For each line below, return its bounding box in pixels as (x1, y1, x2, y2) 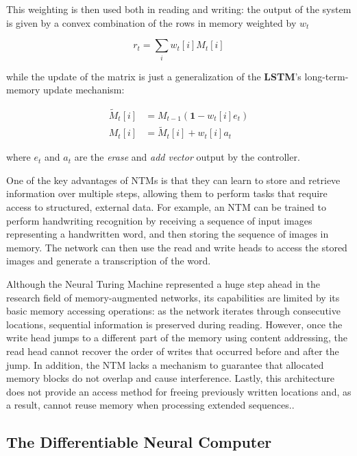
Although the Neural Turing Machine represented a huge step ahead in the (6, 276, 321, 290)
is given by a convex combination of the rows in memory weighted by (6, 15, 297, 30)
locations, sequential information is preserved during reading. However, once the (6, 317, 343, 331)
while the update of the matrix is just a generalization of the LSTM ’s (6, 69, 301, 83)
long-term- (304, 69, 349, 83)
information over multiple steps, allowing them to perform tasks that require (6, 186, 328, 201)
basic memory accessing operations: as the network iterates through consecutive (6, 304, 341, 318)
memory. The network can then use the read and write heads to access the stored (6, 240, 347, 254)
